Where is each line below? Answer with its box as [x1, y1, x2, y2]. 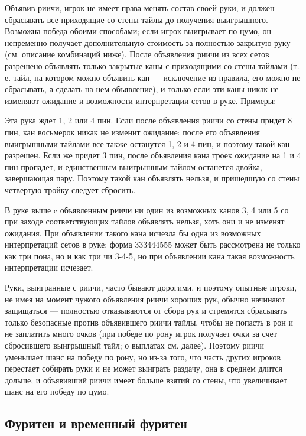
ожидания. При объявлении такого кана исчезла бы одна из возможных [5, 226, 261, 239]
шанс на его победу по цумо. [5, 385, 109, 398]
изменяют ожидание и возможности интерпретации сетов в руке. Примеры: [5, 94, 276, 106]
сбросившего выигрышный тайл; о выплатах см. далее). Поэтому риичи [5, 339, 264, 352]
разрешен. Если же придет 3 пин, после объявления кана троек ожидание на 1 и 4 [5, 149, 301, 161]
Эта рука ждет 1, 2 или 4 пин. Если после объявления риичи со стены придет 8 [5, 114, 292, 126]
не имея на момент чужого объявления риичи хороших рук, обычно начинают [5, 292, 285, 305]
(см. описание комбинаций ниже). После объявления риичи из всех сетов [5, 48, 269, 60]
